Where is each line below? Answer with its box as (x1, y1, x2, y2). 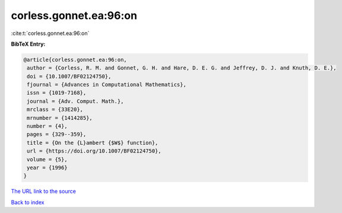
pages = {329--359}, (27, 131, 87, 138)
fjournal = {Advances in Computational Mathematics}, (27, 81, 186, 88)
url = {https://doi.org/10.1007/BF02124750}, (27, 148, 161, 154)
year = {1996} (27, 164, 68, 171)
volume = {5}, (27, 156, 68, 163)
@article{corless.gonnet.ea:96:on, (23, 56, 127, 63)
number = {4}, (27, 123, 68, 130)
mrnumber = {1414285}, (27, 115, 93, 121)
